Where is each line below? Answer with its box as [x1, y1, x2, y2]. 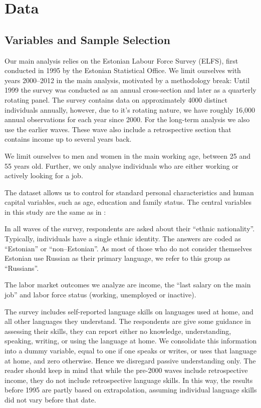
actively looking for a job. [5, 170, 83, 181]
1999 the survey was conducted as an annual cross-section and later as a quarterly [5, 85, 256, 95]
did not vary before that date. [5, 394, 96, 404]
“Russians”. [5, 262, 39, 273]
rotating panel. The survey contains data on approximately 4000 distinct [5, 94, 227, 105]
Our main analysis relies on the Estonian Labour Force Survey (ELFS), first [5, 55, 238, 66]
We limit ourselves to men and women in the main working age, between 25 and [5, 150, 250, 161]
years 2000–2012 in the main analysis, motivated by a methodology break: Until [5, 75, 250, 85]
